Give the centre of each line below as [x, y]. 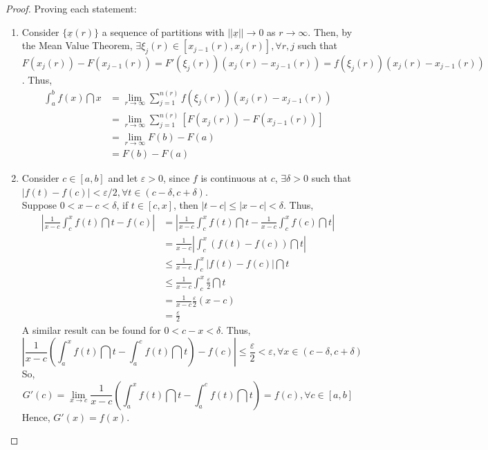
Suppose [39, 205]
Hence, [36, 416]
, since [177, 178]
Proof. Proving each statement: [71, 8]
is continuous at [234, 178]
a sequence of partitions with [163, 31]
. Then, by [330, 31]
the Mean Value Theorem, [77, 45]
